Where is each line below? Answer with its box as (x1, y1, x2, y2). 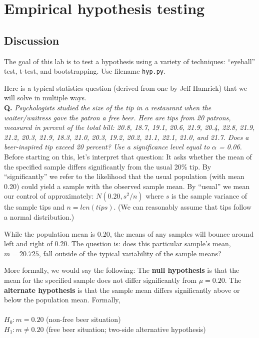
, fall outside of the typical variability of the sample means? (38, 248, 221, 258)
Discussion (4, 32, 59, 48)
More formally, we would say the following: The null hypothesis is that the (4, 265, 239, 275)
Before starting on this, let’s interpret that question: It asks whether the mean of (4, 151, 252, 161)
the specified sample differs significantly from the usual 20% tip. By (4, 161, 211, 172)
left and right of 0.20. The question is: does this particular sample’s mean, (4, 238, 231, 249)
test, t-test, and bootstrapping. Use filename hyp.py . (4, 66, 165, 76)
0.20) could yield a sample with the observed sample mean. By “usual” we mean (4, 181, 250, 191)
